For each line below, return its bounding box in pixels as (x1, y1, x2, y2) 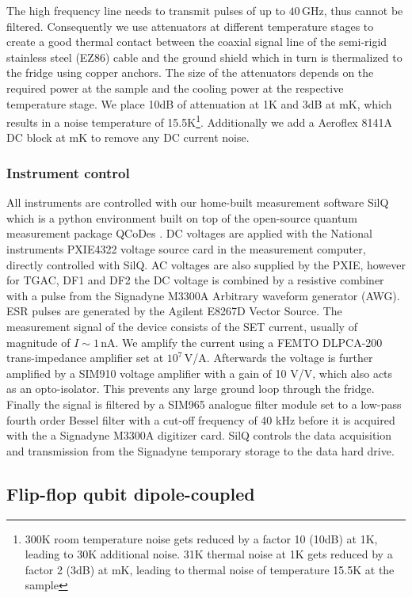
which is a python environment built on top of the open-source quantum (6, 209, 357, 226)
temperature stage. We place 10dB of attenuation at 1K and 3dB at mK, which (6, 95, 392, 112)
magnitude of (6, 333, 71, 350)
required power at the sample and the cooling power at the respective (6, 79, 344, 96)
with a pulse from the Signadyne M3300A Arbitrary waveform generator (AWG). (6, 287, 400, 303)
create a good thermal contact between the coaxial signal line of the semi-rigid (6, 33, 387, 50)
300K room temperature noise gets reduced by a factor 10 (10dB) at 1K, (25, 530, 378, 547)
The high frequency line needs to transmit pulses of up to (6, 2, 285, 18)
